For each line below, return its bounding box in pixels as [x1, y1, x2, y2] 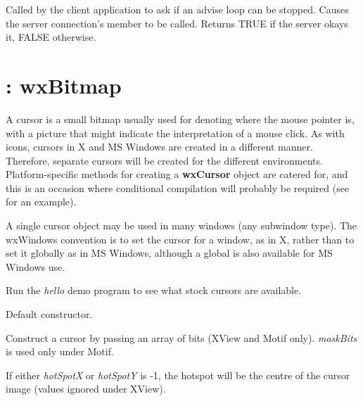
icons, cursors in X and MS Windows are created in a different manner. [6, 139, 313, 154]
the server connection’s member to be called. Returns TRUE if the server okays [6, 15, 348, 30]
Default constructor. [6, 307, 93, 322]
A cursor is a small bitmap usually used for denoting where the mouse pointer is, [6, 111, 355, 126]
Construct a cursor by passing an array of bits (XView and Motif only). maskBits [6, 330, 357, 345]
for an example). [6, 194, 77, 209]
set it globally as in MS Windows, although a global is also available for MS [6, 246, 333, 260]
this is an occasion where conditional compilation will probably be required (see [6, 180, 350, 195]
